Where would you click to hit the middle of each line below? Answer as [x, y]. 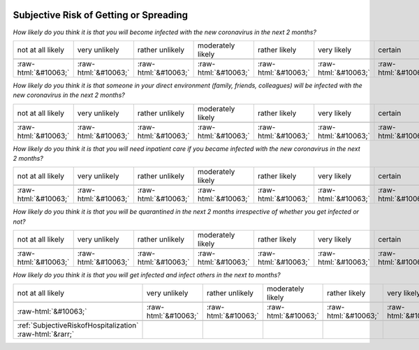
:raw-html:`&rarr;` [46, 334]
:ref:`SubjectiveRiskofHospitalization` [78, 325]
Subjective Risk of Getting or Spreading [101, 15]
